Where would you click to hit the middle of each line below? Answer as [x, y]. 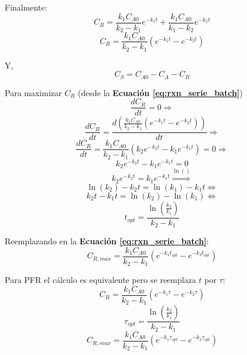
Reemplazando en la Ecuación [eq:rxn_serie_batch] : [107, 241]
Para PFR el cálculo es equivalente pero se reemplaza [100, 280]
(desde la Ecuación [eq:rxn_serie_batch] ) [160, 92]
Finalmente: [26, 7]
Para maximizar [33, 92]
